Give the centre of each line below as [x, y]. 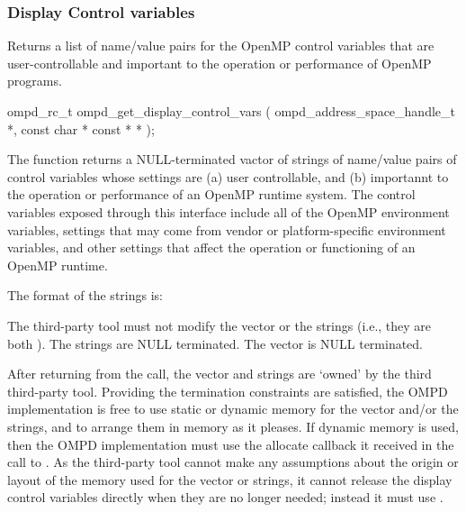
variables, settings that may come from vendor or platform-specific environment [227, 229]
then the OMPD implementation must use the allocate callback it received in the [231, 444]
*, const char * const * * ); [81, 128]
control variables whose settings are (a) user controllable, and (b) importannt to [228, 176]
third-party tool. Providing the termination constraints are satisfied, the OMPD [228, 391]
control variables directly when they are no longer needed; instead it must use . [225, 497]
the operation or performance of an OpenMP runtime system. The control [211, 194]
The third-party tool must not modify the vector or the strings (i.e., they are [220, 325]
